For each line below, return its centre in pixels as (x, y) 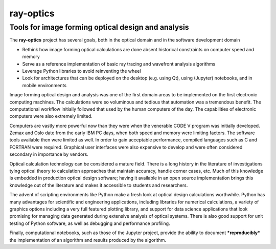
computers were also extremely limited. (51, 116)
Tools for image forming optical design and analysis (99, 27)
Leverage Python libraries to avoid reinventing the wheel (82, 71)
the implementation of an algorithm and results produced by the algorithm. (88, 240)
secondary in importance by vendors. (49, 154)
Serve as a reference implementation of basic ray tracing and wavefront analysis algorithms (119, 64)
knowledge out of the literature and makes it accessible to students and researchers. (99, 185)
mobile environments (44, 85)
